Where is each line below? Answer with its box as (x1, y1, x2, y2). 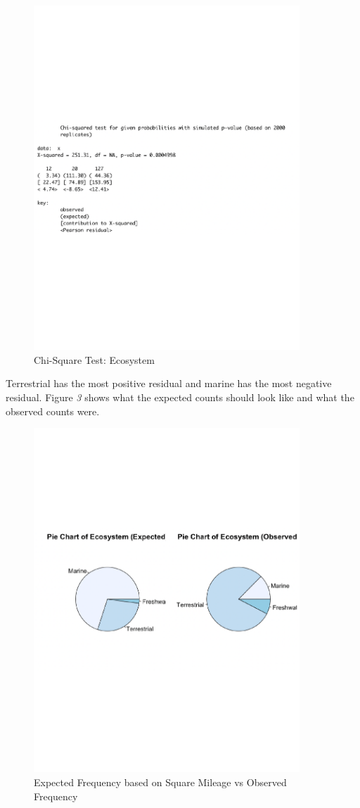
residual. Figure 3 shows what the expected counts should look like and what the (6, 390, 354, 405)
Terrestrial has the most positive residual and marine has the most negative (6, 376, 332, 391)
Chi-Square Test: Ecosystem (34, 352, 155, 367)
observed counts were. (6, 403, 100, 418)
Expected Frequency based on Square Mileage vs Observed (34, 775, 287, 790)
